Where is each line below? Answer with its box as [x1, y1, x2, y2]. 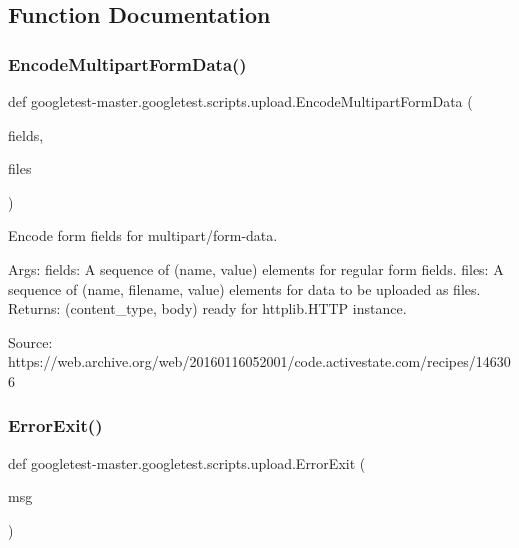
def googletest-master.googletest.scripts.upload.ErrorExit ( [8, 452, 366, 473]
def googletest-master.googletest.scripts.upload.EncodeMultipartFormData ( [8, 91, 473, 111]
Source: [8, 331, 53, 352]
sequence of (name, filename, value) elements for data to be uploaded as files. [8, 278, 481, 299]
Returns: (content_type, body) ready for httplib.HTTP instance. [8, 298, 407, 319]
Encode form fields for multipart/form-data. [8, 225, 278, 246]
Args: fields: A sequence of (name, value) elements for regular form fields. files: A [8, 258, 504, 279]
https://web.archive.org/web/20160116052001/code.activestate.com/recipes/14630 [8, 351, 511, 372]
